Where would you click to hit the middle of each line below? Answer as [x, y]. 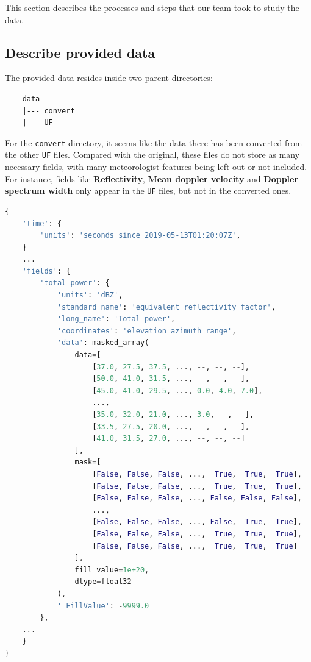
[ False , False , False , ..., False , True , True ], [197, 522]
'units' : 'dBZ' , [90, 295]
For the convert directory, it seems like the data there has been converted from [154, 142]
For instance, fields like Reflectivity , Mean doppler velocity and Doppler [152, 178]
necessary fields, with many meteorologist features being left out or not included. [156, 167]
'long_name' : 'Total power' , [116, 319]
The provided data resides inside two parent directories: [109, 78]
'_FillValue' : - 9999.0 [103, 606]
